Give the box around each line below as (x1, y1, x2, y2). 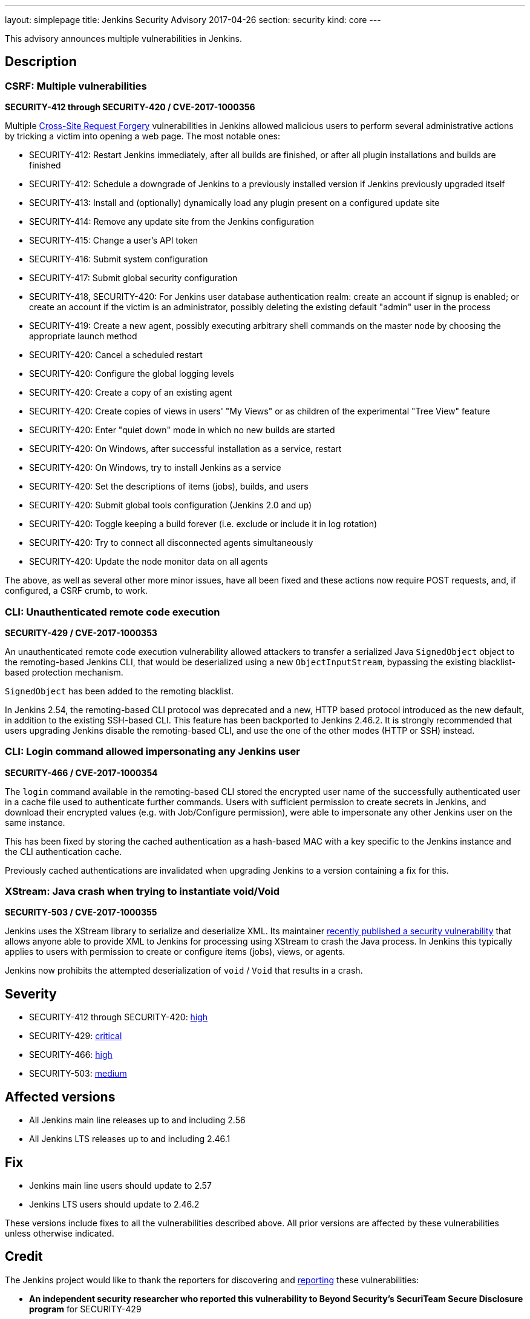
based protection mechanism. (5, 666, 123, 677)
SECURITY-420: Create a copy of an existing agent (29, 387, 232, 398)
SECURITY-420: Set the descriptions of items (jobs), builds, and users (29, 481, 309, 492)
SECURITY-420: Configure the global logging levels (29, 368, 234, 379)
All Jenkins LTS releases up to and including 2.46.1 (29, 1134, 231, 1145)
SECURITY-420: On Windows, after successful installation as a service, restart (29, 444, 342, 454)
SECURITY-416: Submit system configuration (29, 254, 208, 265)
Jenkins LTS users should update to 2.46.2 (29, 1199, 200, 1209)
